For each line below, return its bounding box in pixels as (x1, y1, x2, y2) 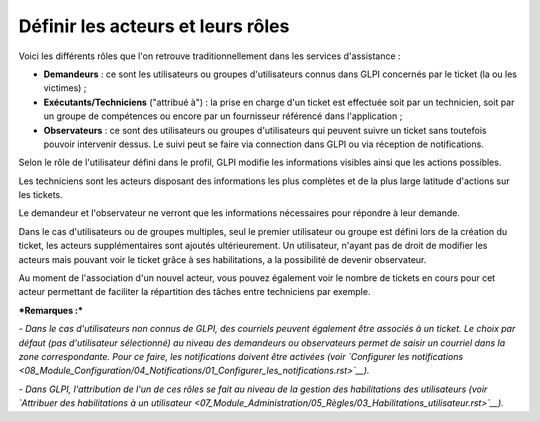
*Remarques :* (18, 304, 84, 316)
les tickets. (18, 189, 64, 201)
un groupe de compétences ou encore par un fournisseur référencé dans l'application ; (43, 110, 403, 122)
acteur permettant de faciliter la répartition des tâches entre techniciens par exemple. (18, 286, 371, 298)
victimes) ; (43, 82, 87, 94)
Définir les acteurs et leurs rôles (18, 15, 290, 37)
